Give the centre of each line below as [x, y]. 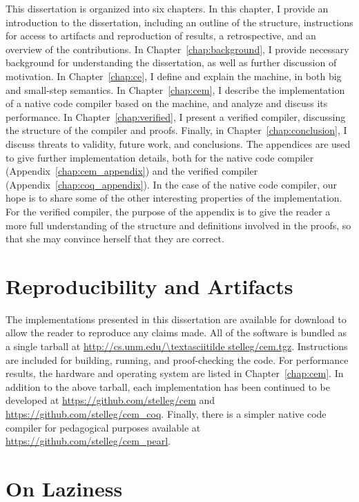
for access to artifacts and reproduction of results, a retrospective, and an [161, 36]
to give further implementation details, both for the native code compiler [160, 157]
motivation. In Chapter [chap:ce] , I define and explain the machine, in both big [174, 76]
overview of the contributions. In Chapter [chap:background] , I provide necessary [177, 49]
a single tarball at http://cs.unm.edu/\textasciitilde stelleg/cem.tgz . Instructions [177, 346]
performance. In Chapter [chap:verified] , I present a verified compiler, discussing [176, 116]
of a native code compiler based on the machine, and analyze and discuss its [167, 103]
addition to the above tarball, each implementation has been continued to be [168, 386]
